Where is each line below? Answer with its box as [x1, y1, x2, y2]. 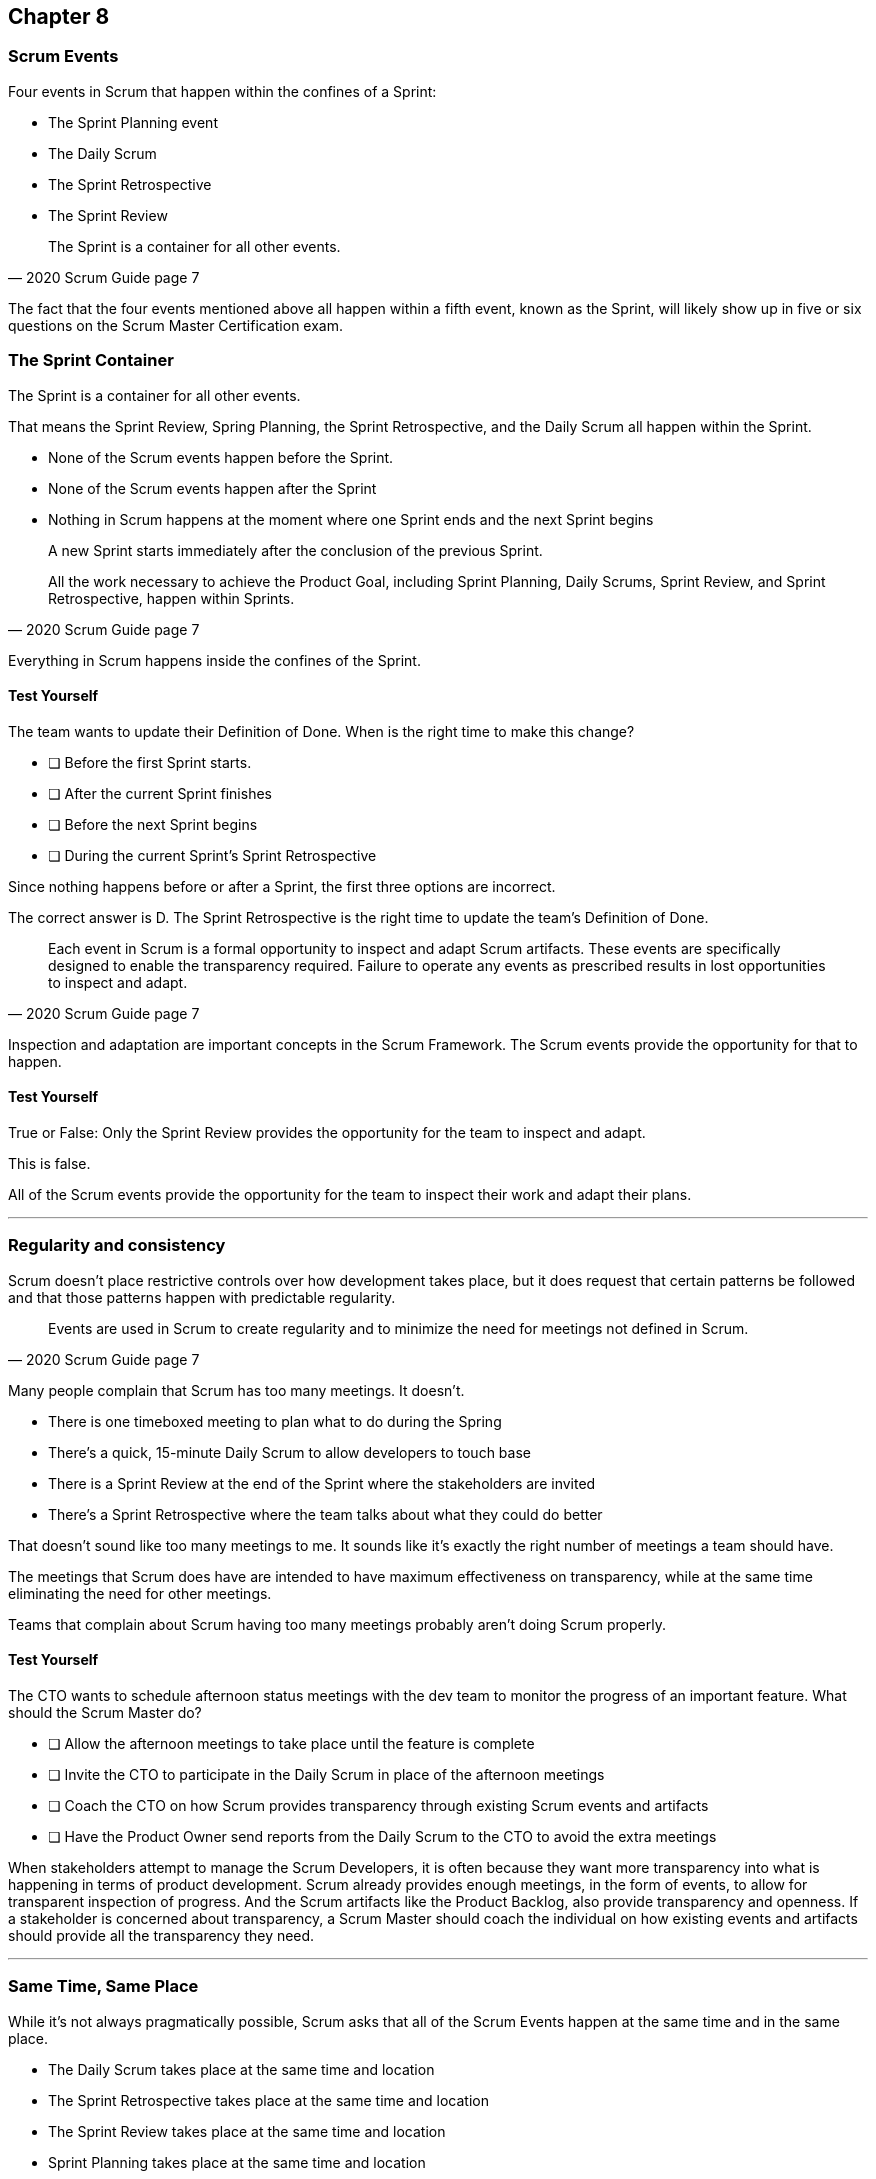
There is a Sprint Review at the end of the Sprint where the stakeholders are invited [48, 1474, 596, 1492]
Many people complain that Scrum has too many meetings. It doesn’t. [8, 1381, 465, 1399]
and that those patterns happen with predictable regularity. [8, 1288, 396, 1306]
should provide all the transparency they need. [8, 1926, 315, 1944]
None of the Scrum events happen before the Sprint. [48, 448, 394, 466]
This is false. [8, 1154, 91, 1172]
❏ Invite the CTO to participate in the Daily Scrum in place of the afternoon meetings [48, 1765, 605, 1783]
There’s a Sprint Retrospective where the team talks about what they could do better [48, 1505, 603, 1523]
